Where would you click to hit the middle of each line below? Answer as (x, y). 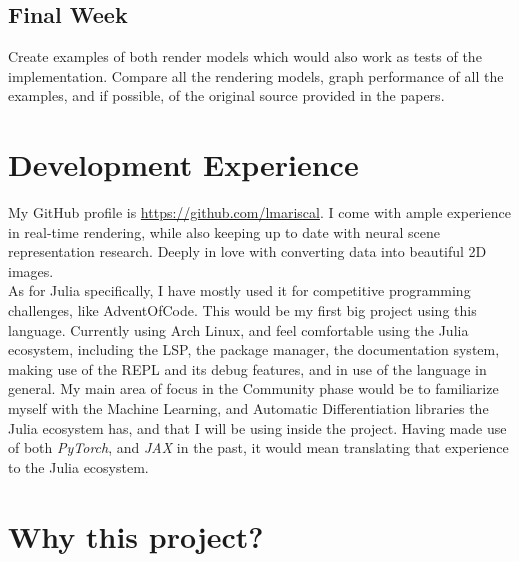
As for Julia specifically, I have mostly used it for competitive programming (239, 290)
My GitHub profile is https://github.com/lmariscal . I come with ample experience (259, 212)
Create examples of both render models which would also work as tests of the (245, 56)
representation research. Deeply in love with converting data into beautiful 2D (247, 251)
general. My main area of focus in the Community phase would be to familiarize (253, 388)
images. (31, 270)
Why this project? (136, 535)
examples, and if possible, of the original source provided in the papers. (226, 95)
